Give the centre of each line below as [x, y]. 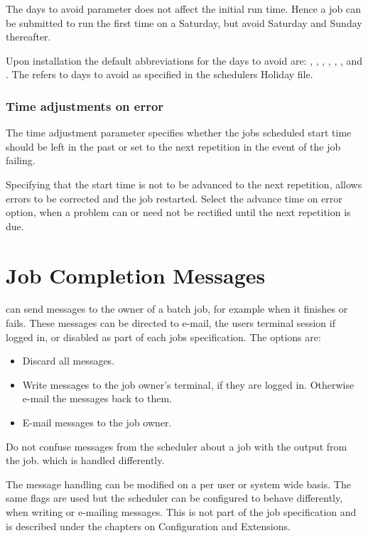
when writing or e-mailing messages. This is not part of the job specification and [181, 512]
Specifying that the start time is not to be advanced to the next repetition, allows [184, 184]
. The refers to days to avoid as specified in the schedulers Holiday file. [159, 74]
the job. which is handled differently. [85, 460]
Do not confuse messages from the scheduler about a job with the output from [177, 446]
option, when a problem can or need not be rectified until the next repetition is [178, 212]
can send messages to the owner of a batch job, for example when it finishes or [177, 309]
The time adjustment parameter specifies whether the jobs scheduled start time [179, 133]
